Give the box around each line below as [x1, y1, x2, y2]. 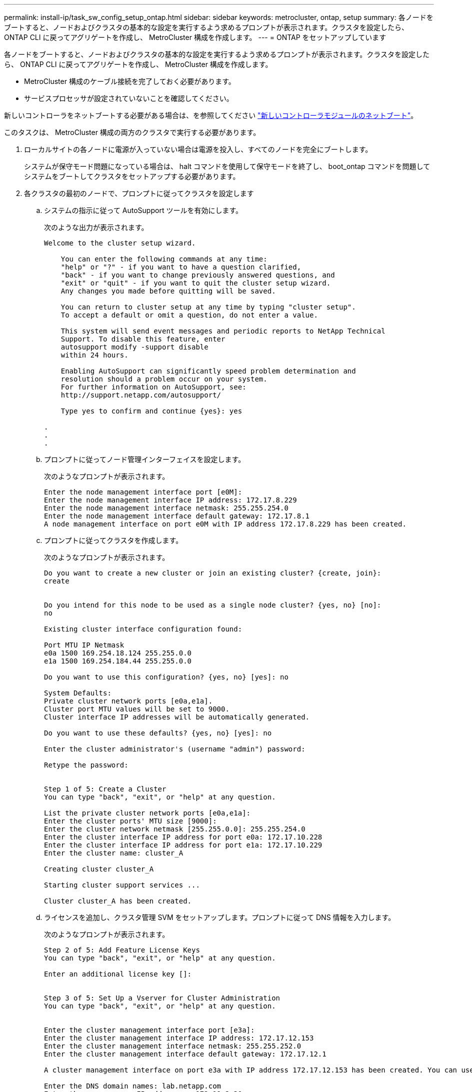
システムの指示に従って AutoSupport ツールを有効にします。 [44, 206, 242, 214]
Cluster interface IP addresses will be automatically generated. [44, 713, 310, 721]
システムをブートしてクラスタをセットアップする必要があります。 [24, 172, 240, 180]
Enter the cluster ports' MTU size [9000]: [44, 817, 217, 825]
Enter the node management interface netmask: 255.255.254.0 [44, 504, 288, 512]
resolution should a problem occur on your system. [60, 375, 267, 383]
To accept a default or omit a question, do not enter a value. [60, 311, 318, 319]
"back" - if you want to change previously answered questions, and [60, 271, 335, 279]
